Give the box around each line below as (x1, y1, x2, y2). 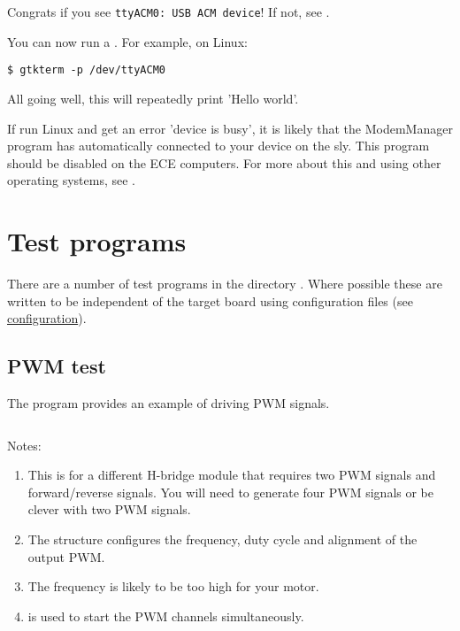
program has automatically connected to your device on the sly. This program (7, 136, 430, 155)
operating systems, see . (7, 171, 135, 189)
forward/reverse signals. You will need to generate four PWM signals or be (27, 482, 433, 501)
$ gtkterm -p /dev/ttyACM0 (7, 64, 165, 77)
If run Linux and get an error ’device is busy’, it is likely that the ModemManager (7, 119, 453, 137)
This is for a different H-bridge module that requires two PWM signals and (27, 466, 436, 484)
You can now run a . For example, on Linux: (7, 32, 248, 50)
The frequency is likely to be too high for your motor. (27, 577, 319, 596)
